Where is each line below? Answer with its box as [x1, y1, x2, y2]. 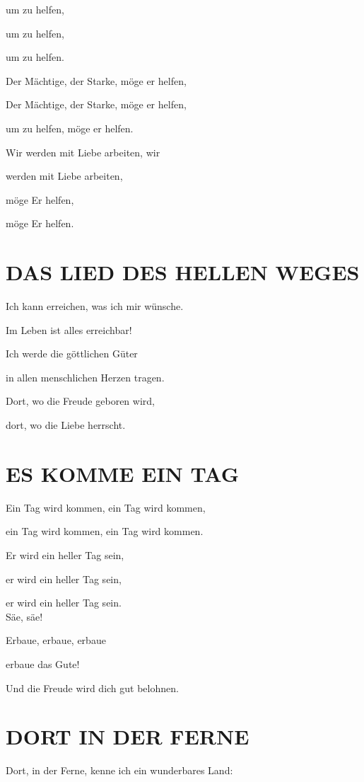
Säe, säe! [6, 609, 43, 623]
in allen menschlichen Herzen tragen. [6, 369, 165, 384]
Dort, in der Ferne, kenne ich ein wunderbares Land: [6, 763, 233, 778]
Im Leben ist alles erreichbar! [6, 322, 132, 337]
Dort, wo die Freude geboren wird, [6, 393, 155, 408]
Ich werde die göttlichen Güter [6, 346, 138, 361]
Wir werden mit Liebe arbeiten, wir [6, 144, 160, 159]
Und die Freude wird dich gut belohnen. [6, 680, 179, 695]
